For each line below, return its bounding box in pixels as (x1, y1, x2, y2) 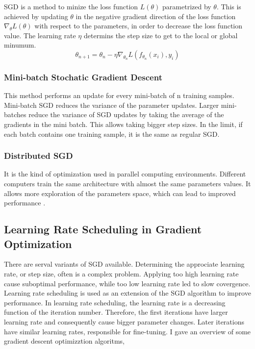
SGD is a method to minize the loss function (4, 1, 138, 11)
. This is (216, 1, 241, 11)
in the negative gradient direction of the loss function (76, 11, 236, 21)
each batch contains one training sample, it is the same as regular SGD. (4, 128, 220, 139)
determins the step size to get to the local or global (83, 30, 238, 40)
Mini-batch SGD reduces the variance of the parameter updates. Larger (4, 100, 219, 110)
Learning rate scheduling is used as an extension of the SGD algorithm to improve (4, 288, 251, 298)
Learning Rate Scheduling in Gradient (4, 222, 202, 237)
